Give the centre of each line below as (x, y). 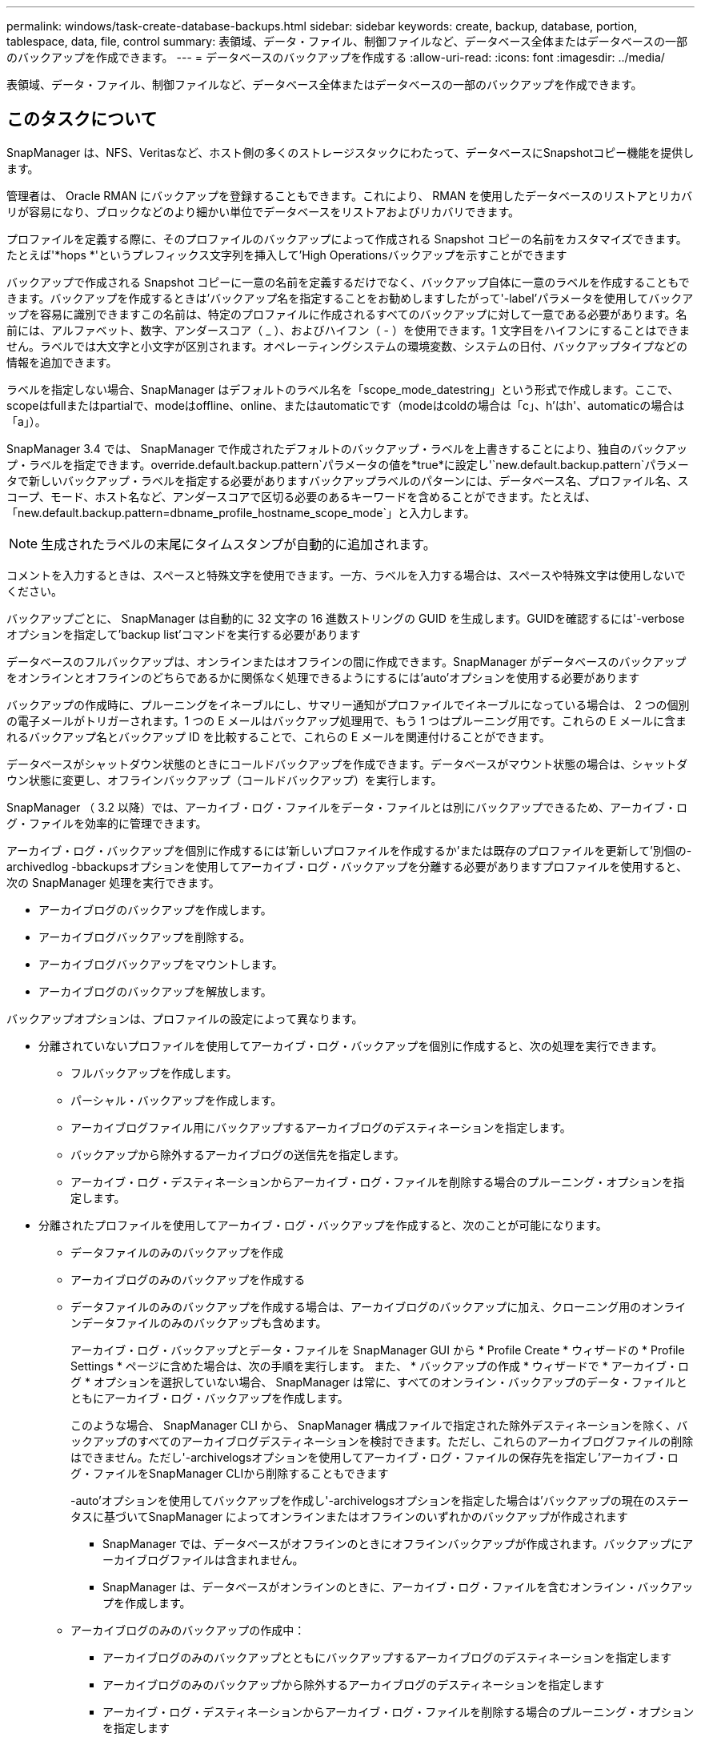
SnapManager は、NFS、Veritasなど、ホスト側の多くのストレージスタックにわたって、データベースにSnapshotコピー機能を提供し (350, 152)
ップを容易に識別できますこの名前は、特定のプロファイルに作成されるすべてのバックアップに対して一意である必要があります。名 (347, 314)
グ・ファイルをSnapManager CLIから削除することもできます (230, 1473)
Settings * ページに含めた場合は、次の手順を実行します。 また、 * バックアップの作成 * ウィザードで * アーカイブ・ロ (380, 1366)
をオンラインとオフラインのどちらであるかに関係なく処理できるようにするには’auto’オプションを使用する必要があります (323, 677)
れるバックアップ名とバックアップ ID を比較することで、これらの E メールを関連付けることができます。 (278, 736)
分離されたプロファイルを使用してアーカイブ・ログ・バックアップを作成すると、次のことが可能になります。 (323, 1225)
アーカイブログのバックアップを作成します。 (155, 909)
